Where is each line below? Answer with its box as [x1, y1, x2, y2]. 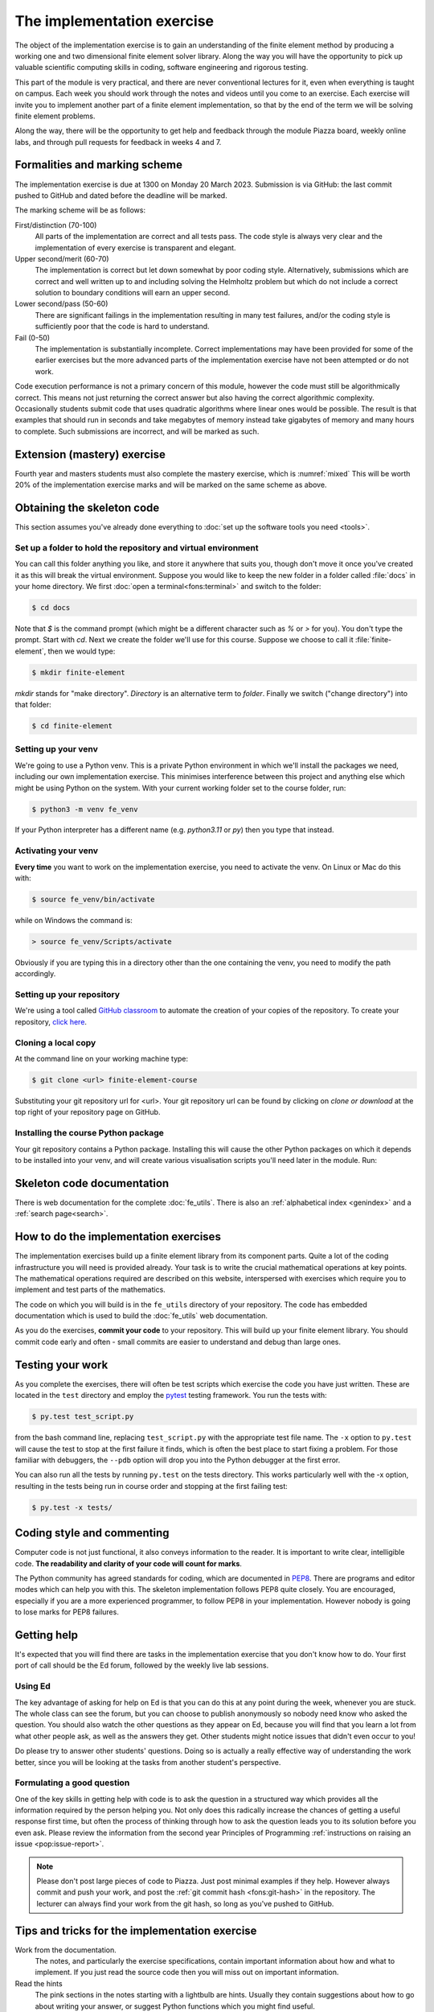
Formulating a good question [14, 1777, 130, 1788]
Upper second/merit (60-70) [14, 254, 109, 263]
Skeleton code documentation [14, 1176, 170, 1190]
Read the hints [14, 1978, 63, 1988]
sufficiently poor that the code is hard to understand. [35, 322, 210, 332]
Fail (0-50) [14, 332, 51, 342]
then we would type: [47, 646, 116, 656]
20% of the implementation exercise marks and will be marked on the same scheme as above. [14, 480, 327, 490]
